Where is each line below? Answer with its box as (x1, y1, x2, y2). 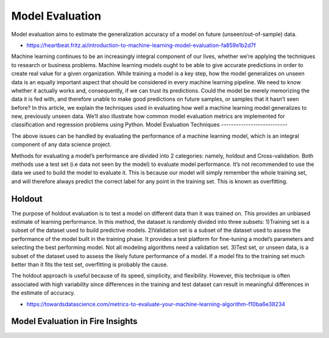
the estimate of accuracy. (11, 289, 76, 297)
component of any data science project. (11, 141, 112, 148)
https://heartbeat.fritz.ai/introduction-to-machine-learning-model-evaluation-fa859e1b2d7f (26, 41, 256, 49)
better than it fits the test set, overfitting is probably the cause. (11, 261, 169, 268)
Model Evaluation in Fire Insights (11, 316, 138, 326)
